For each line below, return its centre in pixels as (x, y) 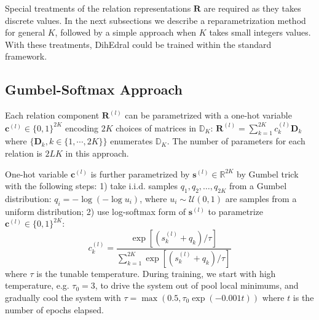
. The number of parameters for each (236, 141)
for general (25, 32)
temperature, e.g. (37, 285)
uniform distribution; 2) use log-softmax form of (95, 211)
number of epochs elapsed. (54, 309)
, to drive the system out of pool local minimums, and (197, 285)
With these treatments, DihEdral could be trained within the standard (138, 44)
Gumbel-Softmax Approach (94, 89)
